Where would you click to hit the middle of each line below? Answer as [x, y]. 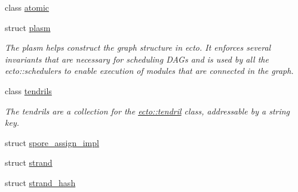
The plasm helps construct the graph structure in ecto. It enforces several [138, 47]
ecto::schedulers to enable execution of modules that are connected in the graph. [149, 71]
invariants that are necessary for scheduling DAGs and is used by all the [137, 59]
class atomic [27, 7]
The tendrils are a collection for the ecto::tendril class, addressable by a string [148, 111]
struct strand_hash [40, 182]
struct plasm [28, 27]
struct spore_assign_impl [52, 142]
